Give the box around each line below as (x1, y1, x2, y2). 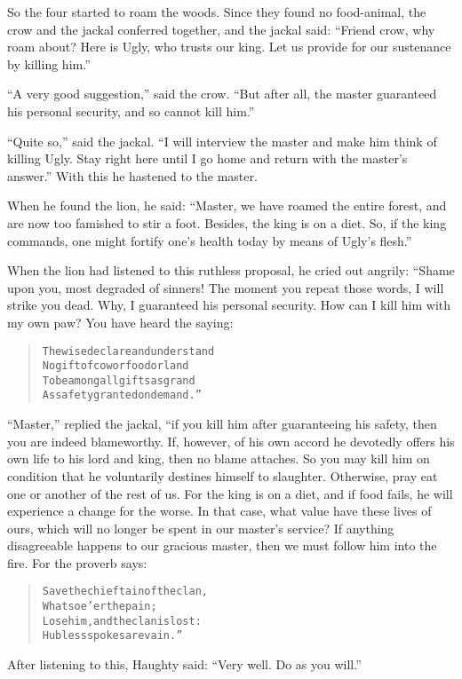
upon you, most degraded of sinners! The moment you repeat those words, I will (7, 278, 444, 296)
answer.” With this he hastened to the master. (7, 166, 258, 185)
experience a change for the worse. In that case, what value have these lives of (7, 501, 432, 520)
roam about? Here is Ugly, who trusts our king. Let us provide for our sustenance (7, 37, 451, 56)
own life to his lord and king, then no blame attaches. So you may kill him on (7, 449, 430, 468)
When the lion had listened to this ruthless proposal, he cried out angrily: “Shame (7, 261, 455, 280)
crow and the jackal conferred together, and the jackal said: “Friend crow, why (7, 20, 435, 38)
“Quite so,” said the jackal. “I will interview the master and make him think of (7, 131, 437, 150)
